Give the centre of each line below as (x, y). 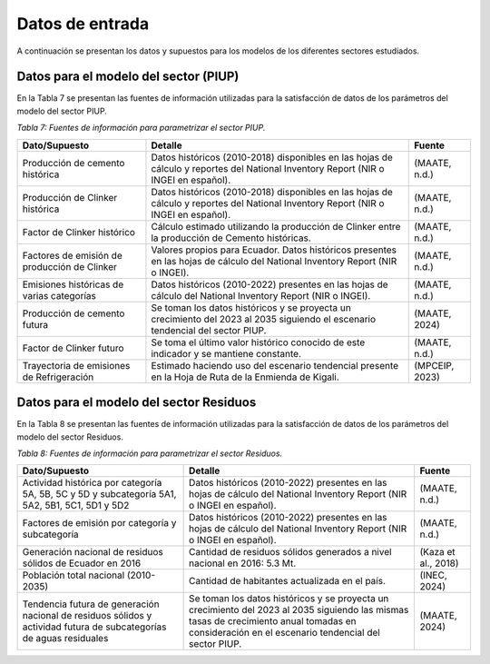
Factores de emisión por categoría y (99, 523)
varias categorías (59, 295)
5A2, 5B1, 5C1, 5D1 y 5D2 (76, 506)
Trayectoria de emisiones (76, 365)
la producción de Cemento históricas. (231, 238)
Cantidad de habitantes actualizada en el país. (287, 581)
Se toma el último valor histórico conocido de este (258, 342)
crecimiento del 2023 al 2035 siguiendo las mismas (299, 610)
